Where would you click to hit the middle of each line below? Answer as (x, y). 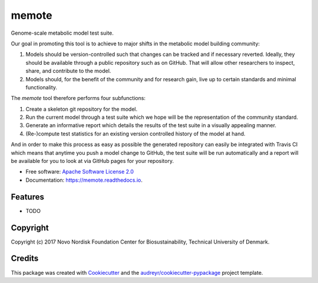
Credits (25, 259)
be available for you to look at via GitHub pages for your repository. (92, 161)
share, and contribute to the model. (68, 71)
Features (27, 197)
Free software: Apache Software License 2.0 (80, 172)
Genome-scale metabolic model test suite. (62, 33)
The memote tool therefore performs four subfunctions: (78, 98)
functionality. (42, 87)
